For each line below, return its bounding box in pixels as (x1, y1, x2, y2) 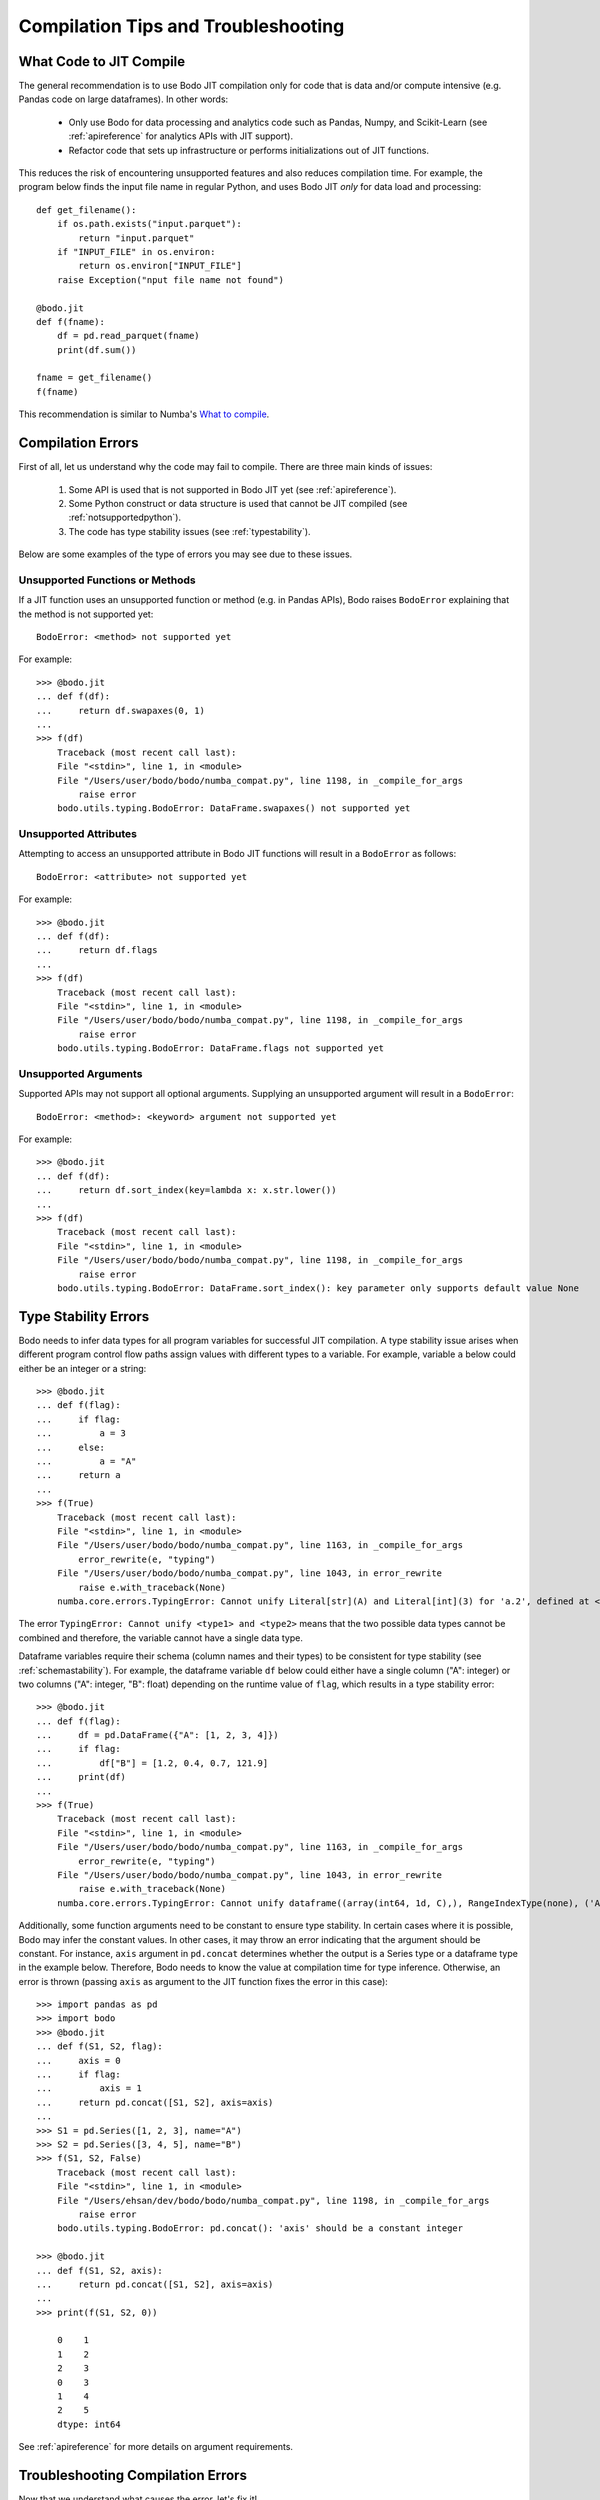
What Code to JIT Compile (18, 53, 186, 70)
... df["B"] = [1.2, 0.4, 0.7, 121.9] (36, 1757, 269, 1769)
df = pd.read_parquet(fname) (56, 330, 200, 342)
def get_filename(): (36, 204, 137, 215)
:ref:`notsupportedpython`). (68, 511, 182, 524)
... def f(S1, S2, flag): (36, 2041, 164, 2052)
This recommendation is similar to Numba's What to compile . (18, 408, 270, 420)
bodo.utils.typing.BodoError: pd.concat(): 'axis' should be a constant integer (56, 2223, 464, 2234)
